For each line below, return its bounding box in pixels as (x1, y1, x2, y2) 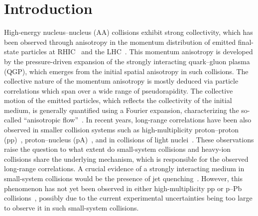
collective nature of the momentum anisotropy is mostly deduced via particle (4, 76, 239, 86)
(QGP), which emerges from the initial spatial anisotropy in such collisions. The (4, 66, 249, 76)
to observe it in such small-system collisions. (4, 202, 139, 213)
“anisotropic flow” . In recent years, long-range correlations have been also (23, 114, 252, 125)
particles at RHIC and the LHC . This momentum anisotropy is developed (21, 46, 253, 57)
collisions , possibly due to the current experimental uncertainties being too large (4, 193, 253, 203)
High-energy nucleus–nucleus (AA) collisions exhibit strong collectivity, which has (4, 27, 253, 37)
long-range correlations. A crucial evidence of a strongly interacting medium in (4, 163, 245, 174)
